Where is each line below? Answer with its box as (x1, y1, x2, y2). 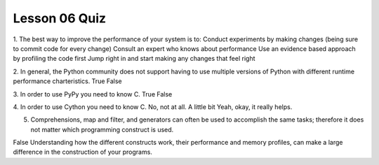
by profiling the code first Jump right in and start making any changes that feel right (13, 55, 255, 63)
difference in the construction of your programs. (13, 148, 152, 157)
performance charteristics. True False (13, 77, 122, 85)
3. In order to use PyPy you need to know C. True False (13, 89, 173, 98)
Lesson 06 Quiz (13, 10, 107, 26)
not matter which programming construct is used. (30, 125, 174, 134)
